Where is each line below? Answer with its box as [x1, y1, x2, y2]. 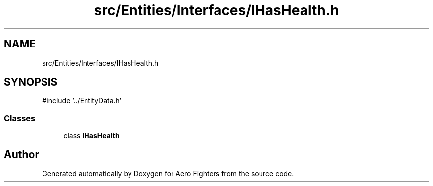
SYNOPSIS [4, 76, 58, 89]
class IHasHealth [63, 131, 120, 140]
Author [4, 148, 39, 161]
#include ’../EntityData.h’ [42, 96, 122, 105]
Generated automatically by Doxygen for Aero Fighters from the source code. [42, 169, 294, 178]
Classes [4, 113, 36, 123]
